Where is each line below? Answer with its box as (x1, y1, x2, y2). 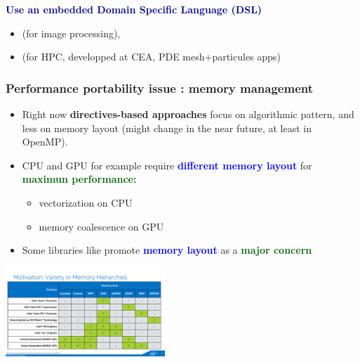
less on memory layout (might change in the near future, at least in (22, 120, 312, 135)
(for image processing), (22, 25, 121, 40)
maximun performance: (22, 172, 137, 186)
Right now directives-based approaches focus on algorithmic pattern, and (22, 107, 354, 121)
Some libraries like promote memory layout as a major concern (22, 243, 312, 257)
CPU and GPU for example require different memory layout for (22, 157, 312, 172)
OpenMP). (22, 134, 68, 149)
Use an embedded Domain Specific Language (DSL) (6, 2, 262, 16)
